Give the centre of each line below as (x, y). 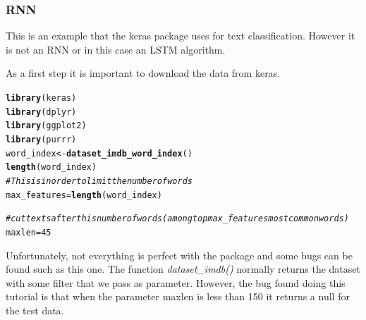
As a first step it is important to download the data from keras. (143, 73)
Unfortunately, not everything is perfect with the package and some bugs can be (179, 255)
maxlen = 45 (29, 232)
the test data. (35, 310)
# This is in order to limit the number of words (99, 181)
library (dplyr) (41, 112)
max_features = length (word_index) (84, 195)
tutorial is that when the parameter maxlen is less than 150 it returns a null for (178, 296)
